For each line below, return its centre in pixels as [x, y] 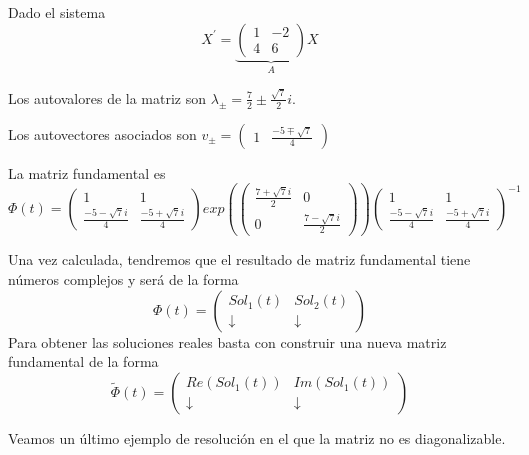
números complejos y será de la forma [123, 279]
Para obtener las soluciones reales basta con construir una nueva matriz [227, 341]
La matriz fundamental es [87, 172]
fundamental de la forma [83, 361]
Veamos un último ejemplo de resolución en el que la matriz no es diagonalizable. [257, 437]
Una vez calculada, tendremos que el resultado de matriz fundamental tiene [239, 259]
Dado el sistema [57, 12]
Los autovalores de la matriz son [107, 97]
